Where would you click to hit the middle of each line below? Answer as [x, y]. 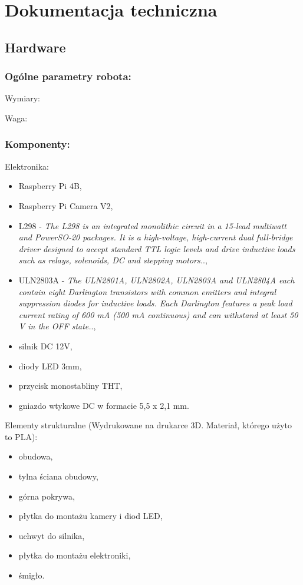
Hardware [35, 47]
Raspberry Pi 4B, [50, 186]
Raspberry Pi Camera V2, [66, 205]
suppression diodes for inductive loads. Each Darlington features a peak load [155, 303]
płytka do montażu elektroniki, [75, 555]
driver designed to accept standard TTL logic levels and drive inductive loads [157, 248]
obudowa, [36, 456]
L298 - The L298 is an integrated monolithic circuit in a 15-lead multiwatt [152, 225]
